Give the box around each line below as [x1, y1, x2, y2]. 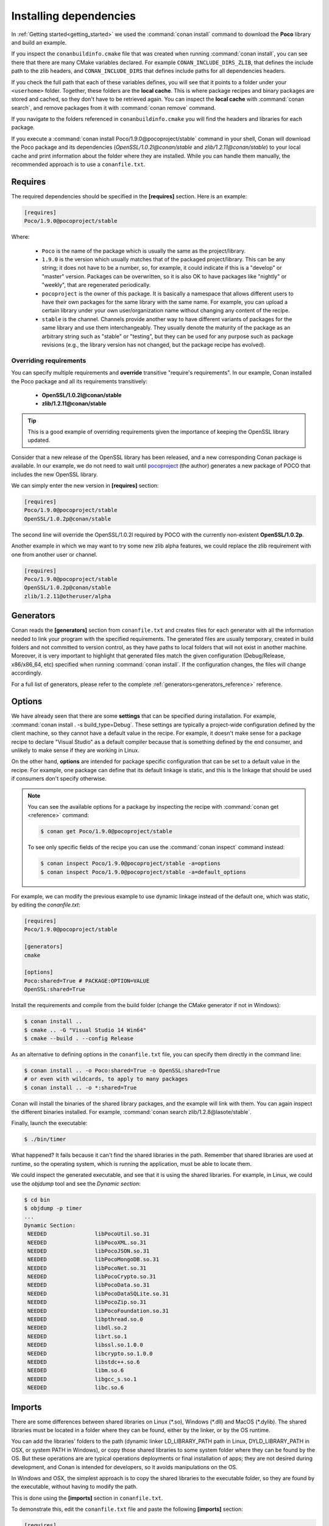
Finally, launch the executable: [11, 1119, 88, 1127]
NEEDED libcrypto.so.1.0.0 [27, 1350, 153, 1357]
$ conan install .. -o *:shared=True [24, 1084, 137, 1091]
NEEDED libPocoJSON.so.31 [27, 1247, 150, 1254]
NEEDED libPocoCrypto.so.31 [27, 1273, 157, 1280]
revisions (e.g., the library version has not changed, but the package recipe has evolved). [41, 341, 266, 348]
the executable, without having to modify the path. [11, 1483, 138, 1491]
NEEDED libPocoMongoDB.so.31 [27, 1256, 160, 1263]
